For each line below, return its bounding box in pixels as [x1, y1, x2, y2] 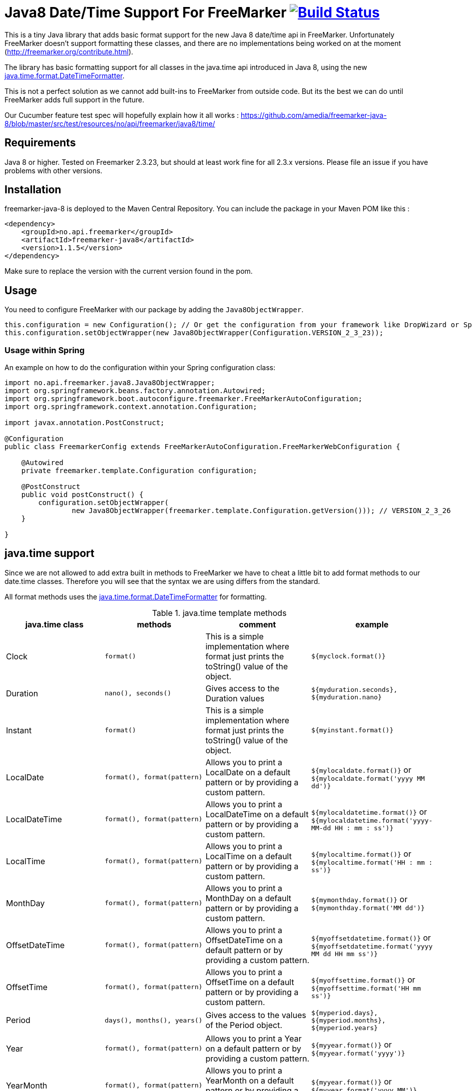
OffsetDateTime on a [205, 935, 283, 945]
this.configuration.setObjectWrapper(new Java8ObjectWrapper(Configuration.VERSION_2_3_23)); [4, 329, 384, 337]
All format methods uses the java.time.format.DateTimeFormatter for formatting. [4, 592, 267, 601]
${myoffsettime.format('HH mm [311, 984, 421, 992]
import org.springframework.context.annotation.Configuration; [4, 403, 257, 411]
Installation [4, 183, 61, 196]
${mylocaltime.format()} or [311, 848, 412, 859]
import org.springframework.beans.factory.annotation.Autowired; [4, 387, 266, 395]
